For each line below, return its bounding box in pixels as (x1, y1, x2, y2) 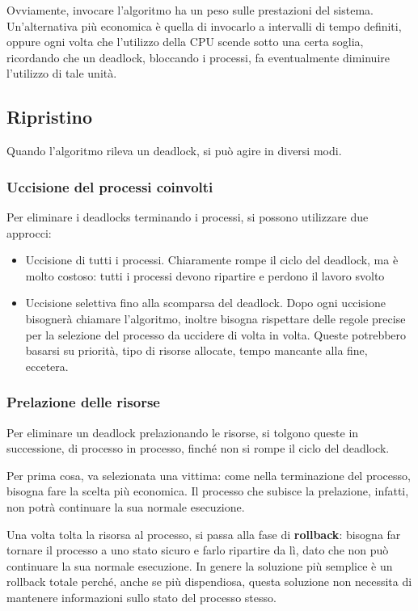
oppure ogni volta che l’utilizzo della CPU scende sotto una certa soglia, (6, 33, 364, 50)
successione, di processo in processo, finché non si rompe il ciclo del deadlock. (6, 440, 390, 457)
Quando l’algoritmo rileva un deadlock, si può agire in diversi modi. (6, 142, 342, 159)
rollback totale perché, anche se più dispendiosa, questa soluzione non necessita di (6, 573, 412, 590)
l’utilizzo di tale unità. (6, 65, 117, 82)
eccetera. (25, 357, 69, 374)
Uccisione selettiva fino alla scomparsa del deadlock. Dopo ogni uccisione (25, 294, 386, 311)
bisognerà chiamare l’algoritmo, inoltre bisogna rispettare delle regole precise (25, 310, 406, 327)
